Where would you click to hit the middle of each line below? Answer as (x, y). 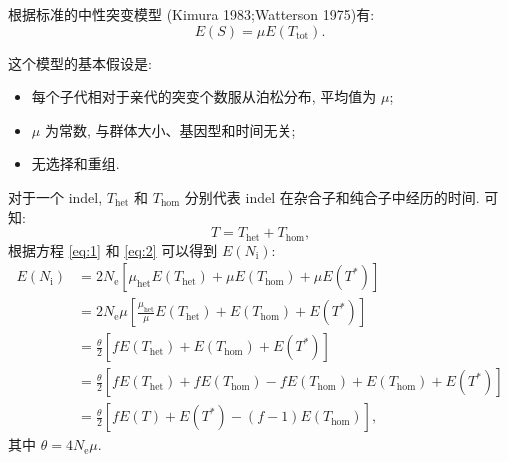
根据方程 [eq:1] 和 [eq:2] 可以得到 (113, 249)
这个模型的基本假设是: (80, 62)
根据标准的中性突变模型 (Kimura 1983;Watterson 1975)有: (191, 14)
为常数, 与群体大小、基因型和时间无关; (170, 129)
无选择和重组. (75, 163)
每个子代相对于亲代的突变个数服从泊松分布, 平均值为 (204, 96)
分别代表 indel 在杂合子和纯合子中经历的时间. (332, 196)
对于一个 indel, (55, 196)
